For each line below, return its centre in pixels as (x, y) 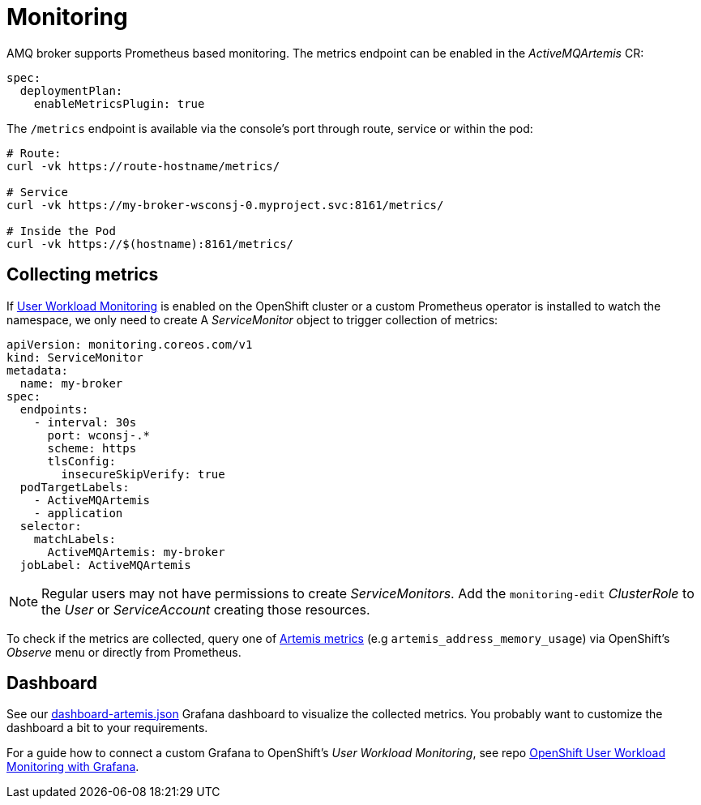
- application (78, 513)
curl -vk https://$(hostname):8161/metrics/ (150, 244)
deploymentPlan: (71, 90)
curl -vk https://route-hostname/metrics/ (143, 166)
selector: (51, 526)
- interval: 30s (85, 422)
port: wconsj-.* (99, 435)
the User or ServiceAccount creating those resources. (206, 609)
